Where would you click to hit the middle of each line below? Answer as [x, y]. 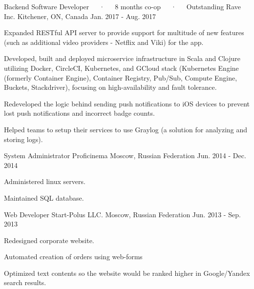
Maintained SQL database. [44, 197]
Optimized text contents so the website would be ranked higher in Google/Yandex [127, 273]
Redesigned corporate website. [49, 240]
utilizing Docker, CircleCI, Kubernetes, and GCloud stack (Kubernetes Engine [121, 68]
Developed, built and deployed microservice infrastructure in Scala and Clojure [122, 58]
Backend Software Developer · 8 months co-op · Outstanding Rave [122, 6]
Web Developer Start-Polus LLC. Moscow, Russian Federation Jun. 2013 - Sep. [122, 214]
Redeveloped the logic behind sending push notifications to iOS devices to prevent [127, 103]
